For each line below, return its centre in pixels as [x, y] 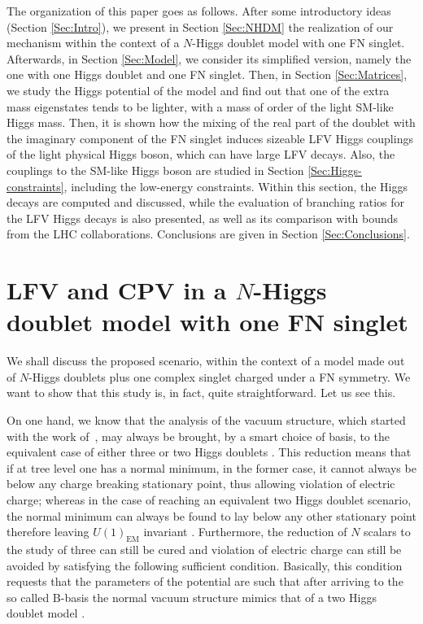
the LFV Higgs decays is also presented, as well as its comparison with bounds [203, 218]
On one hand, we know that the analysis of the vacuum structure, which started [206, 420]
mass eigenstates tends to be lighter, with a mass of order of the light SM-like [200, 106]
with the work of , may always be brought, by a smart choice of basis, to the [198, 436]
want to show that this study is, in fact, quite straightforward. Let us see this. [201, 393]
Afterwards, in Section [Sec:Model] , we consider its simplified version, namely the [209, 58]
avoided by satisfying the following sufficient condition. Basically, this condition [205, 565]
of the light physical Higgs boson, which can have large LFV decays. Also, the [201, 154]
